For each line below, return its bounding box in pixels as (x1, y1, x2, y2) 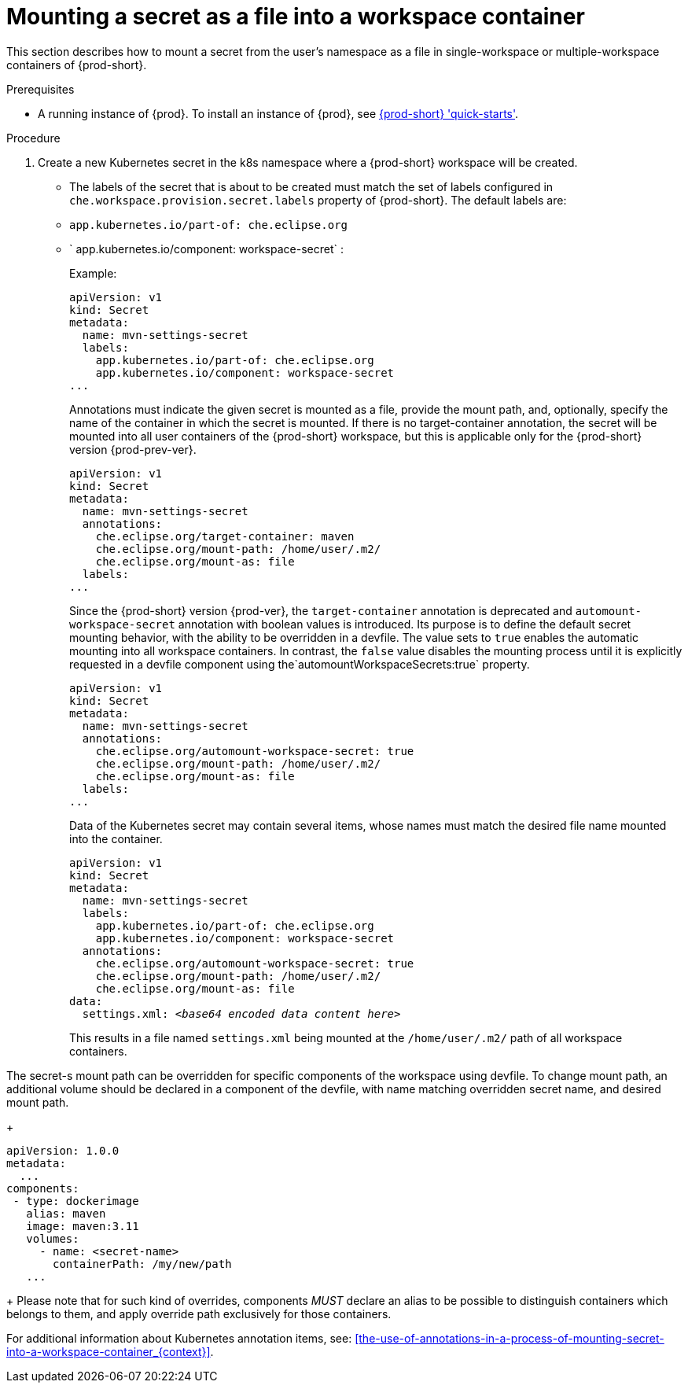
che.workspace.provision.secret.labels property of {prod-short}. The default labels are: (69, 193, 567, 207)
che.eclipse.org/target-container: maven (95, 529, 355, 543)
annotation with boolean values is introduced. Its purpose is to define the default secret (178, 617, 631, 631)
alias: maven (26, 1207, 106, 1220)
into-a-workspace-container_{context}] (6, 1344, 211, 1358)
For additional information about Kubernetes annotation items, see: (6, 1331, 352, 1345)
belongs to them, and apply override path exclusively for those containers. (6, 1306, 392, 1321)
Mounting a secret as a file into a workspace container (6, 3, 585, 30)
